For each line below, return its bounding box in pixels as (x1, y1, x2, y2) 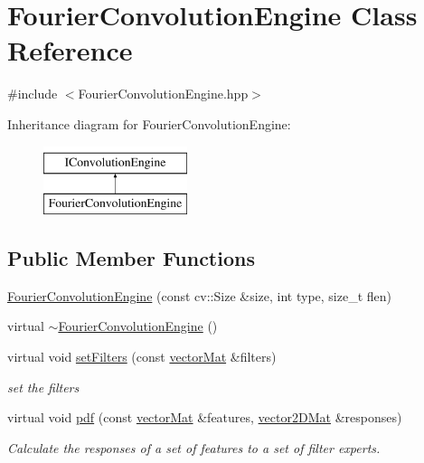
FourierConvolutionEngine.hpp (78, 84, 249, 103)
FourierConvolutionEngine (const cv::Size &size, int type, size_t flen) (7, 286, 392, 305)
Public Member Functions (7, 244, 255, 272)
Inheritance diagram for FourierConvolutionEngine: (7, 114, 291, 133)
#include (7, 84, 58, 103)
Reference (7, 32, 133, 69)
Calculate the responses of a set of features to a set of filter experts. (7, 438, 381, 457)
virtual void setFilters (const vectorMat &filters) (7, 347, 277, 366)
